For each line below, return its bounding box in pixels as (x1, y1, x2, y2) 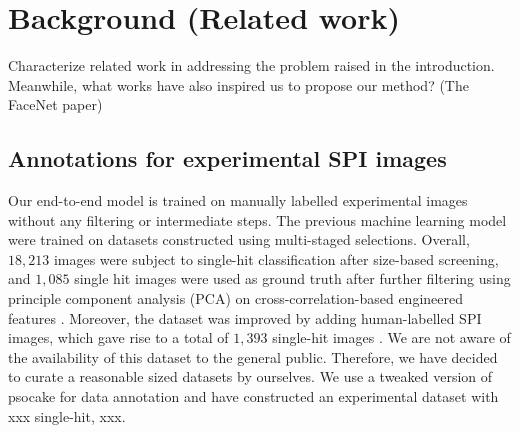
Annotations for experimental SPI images (8, 143, 447, 174)
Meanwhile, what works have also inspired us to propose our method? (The (8, 74, 469, 95)
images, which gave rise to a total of (8, 327, 229, 348)
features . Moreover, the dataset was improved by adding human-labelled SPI (8, 307, 482, 328)
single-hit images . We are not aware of (272, 327, 511, 348)
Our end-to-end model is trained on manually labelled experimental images (8, 190, 468, 211)
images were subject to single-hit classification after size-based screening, (53, 248, 499, 269)
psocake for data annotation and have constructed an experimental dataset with (8, 386, 499, 407)
